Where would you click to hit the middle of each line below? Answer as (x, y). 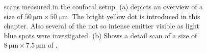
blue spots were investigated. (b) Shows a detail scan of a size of (101, 35)
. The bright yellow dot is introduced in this (134, 16)
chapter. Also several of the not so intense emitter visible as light (102, 26)
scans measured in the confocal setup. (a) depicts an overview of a (103, 6)
